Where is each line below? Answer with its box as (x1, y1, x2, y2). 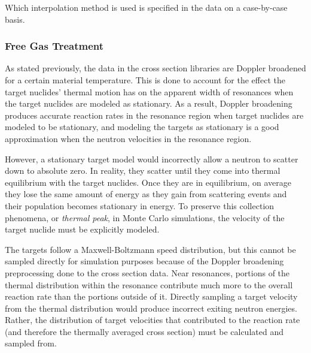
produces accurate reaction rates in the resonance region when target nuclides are (5, 108, 304, 121)
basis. (5, 13, 25, 25)
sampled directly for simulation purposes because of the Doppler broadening (5, 255, 284, 267)
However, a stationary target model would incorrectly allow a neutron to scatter (5, 152, 298, 165)
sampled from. (5, 337, 57, 349)
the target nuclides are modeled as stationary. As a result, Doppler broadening (5, 97, 292, 110)
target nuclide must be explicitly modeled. (5, 223, 160, 236)
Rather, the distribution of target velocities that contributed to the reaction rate (5, 313, 300, 326)
